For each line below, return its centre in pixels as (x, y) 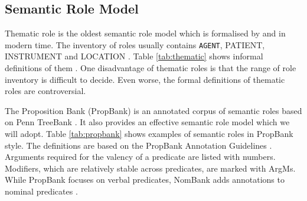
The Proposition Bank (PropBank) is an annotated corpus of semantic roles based (153, 110)
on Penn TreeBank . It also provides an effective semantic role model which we (147, 122)
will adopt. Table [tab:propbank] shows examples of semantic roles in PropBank (149, 134)
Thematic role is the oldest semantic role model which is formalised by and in (145, 33)
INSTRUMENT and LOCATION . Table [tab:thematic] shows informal (134, 56)
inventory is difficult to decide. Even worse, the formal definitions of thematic (145, 79)
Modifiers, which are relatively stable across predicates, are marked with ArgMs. (150, 168)
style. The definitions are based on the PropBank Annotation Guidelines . (138, 145)
